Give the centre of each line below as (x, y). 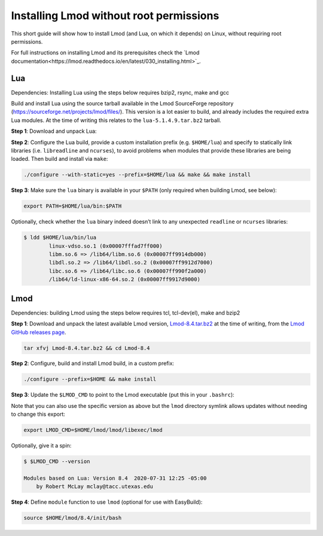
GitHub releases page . (39, 332)
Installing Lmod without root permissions (115, 16)
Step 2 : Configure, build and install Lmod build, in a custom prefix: (93, 363)
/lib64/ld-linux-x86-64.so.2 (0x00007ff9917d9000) (124, 279)
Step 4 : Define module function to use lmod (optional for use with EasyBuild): (107, 502)
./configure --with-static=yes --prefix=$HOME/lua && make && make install (137, 175)
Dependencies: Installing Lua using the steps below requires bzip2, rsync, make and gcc (120, 92)
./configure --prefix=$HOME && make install (90, 379)
